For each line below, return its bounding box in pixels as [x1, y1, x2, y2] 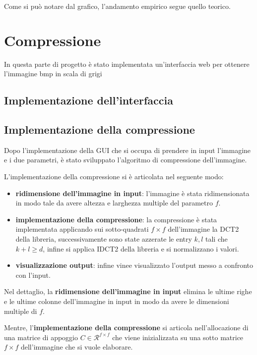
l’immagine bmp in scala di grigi [4, 68, 102, 79]
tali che [205, 234, 228, 244]
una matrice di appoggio [4, 332, 78, 342]
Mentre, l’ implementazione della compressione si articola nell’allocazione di [4, 322, 249, 333]
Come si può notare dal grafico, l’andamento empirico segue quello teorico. [4, 1, 231, 11]
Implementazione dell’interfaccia [4, 93, 173, 108]
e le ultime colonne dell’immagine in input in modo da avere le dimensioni [4, 296, 229, 306]
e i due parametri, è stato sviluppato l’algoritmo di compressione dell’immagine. [4, 154, 247, 165]
